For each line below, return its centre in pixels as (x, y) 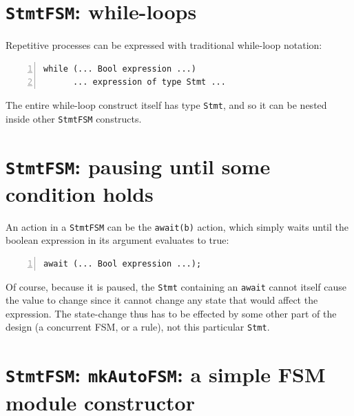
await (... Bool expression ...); (123, 264)
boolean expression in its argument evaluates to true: (117, 240)
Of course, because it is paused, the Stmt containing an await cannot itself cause (176, 286)
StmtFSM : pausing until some (138, 166)
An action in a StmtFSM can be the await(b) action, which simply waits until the (177, 226)
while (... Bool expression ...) (120, 69)
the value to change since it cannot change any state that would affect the (162, 300)
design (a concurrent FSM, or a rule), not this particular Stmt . (138, 327)
